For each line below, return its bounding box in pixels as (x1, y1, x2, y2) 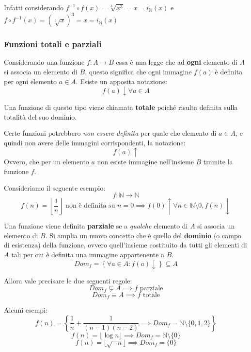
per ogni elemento (4, 76, 57, 86)
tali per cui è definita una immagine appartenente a (11, 249, 165, 259)
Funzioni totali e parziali (4, 38, 102, 50)
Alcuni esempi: (4, 305, 47, 315)
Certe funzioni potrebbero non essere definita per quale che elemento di (4, 128, 217, 138)
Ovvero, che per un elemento (4, 157, 89, 167)
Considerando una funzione (4, 57, 85, 67)
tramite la (203, 157, 233, 167)
